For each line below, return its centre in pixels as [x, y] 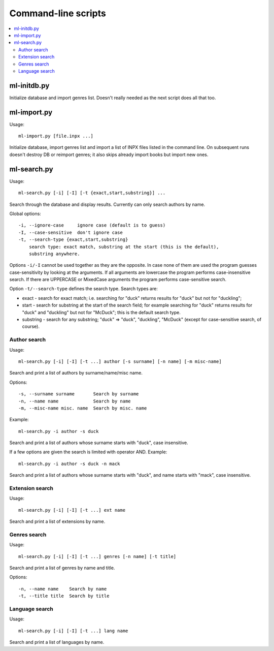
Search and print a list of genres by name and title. [62, 568]
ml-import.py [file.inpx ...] [56, 136]
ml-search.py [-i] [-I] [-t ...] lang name [73, 631]
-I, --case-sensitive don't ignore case [71, 232]
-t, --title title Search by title [64, 596]
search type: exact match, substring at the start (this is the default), [124, 247]
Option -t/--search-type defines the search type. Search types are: [84, 289]
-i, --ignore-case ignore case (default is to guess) [92, 225]
